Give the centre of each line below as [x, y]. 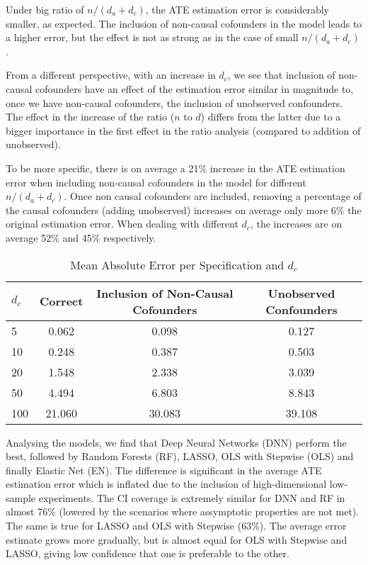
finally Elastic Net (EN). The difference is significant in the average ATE [164, 470]
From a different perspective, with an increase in [111, 75]
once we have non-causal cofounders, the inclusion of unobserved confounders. [174, 102]
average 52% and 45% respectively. [81, 237]
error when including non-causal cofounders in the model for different [156, 182]
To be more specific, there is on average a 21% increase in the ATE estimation [176, 168]
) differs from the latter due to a [271, 117]
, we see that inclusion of [281, 75]
